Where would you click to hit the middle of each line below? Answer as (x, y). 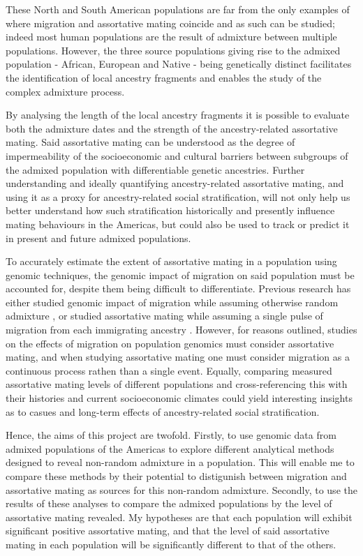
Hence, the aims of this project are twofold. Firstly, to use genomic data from (171, 435)
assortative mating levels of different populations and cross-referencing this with (177, 384)
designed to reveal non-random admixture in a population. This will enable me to (180, 462)
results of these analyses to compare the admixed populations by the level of (169, 503)
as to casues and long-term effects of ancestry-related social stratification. (163, 411)
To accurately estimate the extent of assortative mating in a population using (171, 261)
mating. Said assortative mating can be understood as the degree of (150, 142)
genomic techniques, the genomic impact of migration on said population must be (180, 275)
